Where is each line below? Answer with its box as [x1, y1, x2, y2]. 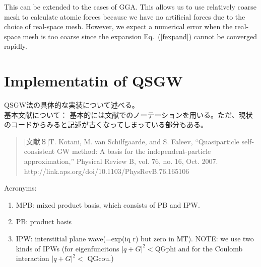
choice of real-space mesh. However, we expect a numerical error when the [4, 21, 233, 32]
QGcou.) [87, 253, 114, 263]
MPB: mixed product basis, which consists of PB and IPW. [16, 199, 200, 210]
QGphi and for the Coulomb [155, 243, 243, 253]
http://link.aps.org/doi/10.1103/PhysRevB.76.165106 [24, 165, 189, 176]
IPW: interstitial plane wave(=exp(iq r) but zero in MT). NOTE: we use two [16, 233, 254, 244]
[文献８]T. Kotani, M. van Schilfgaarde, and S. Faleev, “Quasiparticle [24, 136, 239, 146]
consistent [24, 146, 55, 156]
